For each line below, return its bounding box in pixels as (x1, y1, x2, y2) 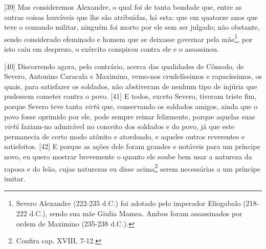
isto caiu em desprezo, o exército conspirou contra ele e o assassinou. (4, 44, 219, 54)
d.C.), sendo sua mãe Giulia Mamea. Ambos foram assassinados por (29, 208, 242, 218)
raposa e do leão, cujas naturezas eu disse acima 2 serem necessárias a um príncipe (4, 161, 260, 174)
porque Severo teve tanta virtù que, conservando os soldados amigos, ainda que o (4, 101, 258, 111)
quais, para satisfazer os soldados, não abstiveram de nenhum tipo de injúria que (4, 80, 257, 91)
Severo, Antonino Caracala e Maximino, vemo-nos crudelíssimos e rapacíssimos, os (4, 71, 262, 81)
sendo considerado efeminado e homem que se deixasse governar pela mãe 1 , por (4, 32, 253, 44)
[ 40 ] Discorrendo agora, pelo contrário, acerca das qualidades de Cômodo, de (4, 60, 244, 71)
